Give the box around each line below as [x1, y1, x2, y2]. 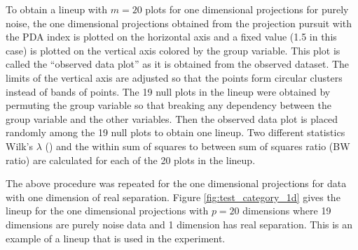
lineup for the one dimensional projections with [6, 203, 209, 218]
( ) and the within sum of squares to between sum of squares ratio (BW [45, 138, 350, 153]
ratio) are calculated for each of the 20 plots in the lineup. [6, 152, 256, 167]
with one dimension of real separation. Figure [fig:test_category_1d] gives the [6, 189, 340, 204]
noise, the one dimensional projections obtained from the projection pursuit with [6, 15, 352, 30]
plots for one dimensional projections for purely [145, 2, 349, 16]
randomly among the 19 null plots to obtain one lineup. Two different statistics [6, 125, 345, 140]
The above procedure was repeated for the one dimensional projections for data [6, 176, 347, 191]
